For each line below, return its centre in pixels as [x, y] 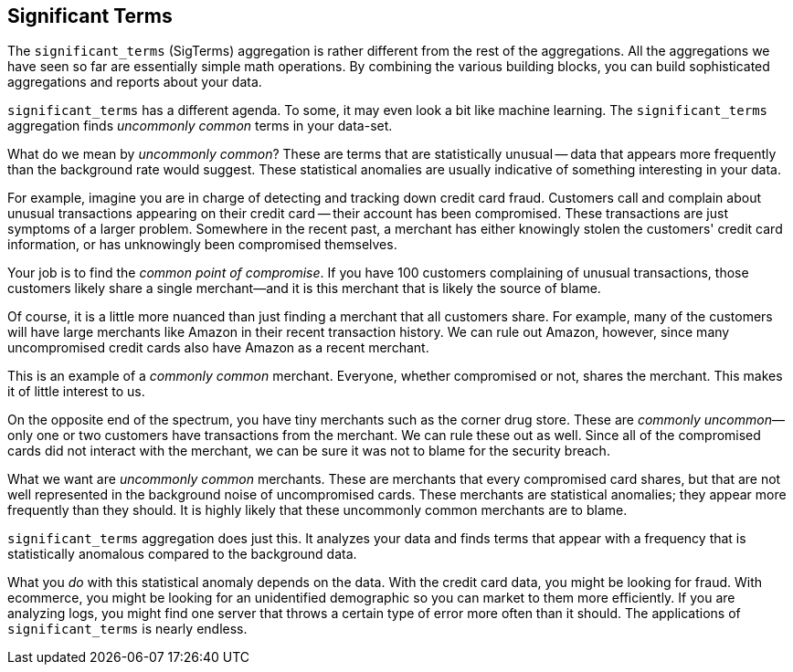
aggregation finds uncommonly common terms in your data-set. [200, 126]
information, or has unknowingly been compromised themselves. [202, 245]
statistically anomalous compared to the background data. [182, 554]
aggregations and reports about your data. [135, 82]
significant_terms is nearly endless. [127, 629]
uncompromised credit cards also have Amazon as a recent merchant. [218, 348]
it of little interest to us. [76, 392]
